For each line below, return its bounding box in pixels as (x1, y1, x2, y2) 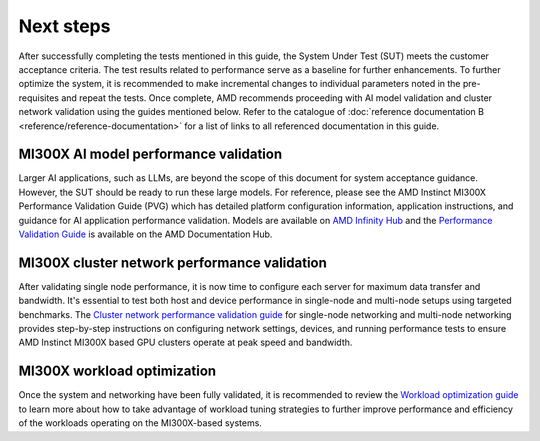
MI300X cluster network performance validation (18, 254, 327, 271)
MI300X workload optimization (18, 363, 217, 380)
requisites (18, 91, 60, 104)
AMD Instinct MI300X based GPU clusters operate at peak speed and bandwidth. (18, 336, 353, 349)
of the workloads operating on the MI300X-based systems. (18, 417, 262, 429)
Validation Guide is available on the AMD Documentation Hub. (18, 228, 273, 240)
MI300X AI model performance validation (18, 146, 283, 163)
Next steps (18, 15, 111, 37)
